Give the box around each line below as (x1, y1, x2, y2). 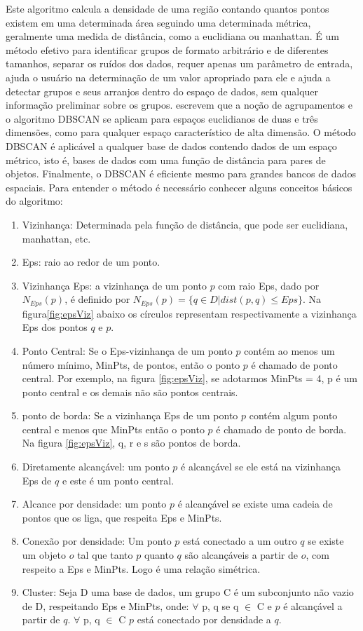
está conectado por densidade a (137, 612, 271, 627)
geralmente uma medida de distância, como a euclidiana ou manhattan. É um (6, 29, 339, 43)
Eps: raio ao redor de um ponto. (22, 255, 160, 269)
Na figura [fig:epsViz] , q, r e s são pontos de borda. (22, 435, 241, 450)
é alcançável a (283, 598, 343, 613)
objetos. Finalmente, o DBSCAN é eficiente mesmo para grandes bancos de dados (6, 166, 356, 181)
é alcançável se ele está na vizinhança (181, 459, 341, 474)
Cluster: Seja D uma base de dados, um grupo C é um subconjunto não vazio (22, 585, 354, 599)
